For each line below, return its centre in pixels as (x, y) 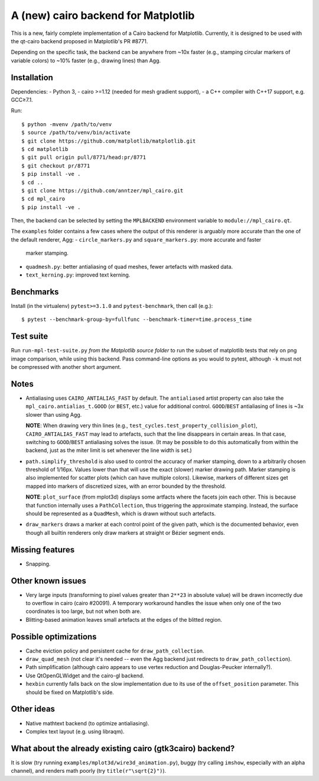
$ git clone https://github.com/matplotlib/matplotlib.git (109, 141)
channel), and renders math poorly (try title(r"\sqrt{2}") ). (89, 771)
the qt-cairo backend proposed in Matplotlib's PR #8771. (79, 41)
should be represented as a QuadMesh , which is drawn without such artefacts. (121, 514)
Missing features (43, 550)
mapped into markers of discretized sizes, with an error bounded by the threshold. (126, 486)
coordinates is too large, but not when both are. (84, 611)
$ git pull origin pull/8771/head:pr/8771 (84, 158)
